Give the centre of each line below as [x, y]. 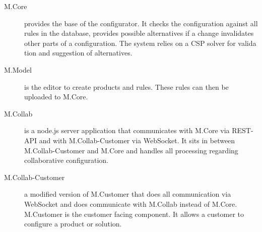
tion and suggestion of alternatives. [78, 53]
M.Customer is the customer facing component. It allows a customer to [134, 214]
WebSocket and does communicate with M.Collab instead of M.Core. [131, 204]
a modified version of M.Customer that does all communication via [128, 194]
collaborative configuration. [66, 160]
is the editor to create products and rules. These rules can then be [126, 86]
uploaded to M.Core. [56, 97]
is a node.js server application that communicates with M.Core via [127, 130]
